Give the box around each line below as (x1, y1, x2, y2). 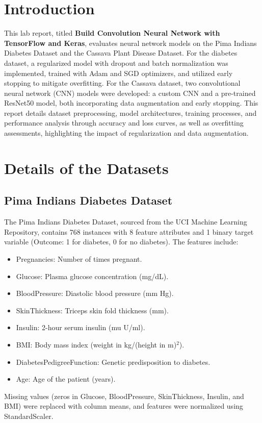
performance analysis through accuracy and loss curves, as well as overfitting (4, 117, 244, 128)
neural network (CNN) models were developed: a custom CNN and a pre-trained (4, 87, 256, 98)
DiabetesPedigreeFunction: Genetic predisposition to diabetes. (16, 356, 211, 367)
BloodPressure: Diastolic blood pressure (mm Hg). (16, 288, 174, 298)
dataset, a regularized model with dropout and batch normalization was (4, 57, 228, 68)
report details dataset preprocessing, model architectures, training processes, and (4, 107, 257, 118)
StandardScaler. (4, 410, 54, 421)
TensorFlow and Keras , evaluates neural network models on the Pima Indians (4, 37, 257, 48)
